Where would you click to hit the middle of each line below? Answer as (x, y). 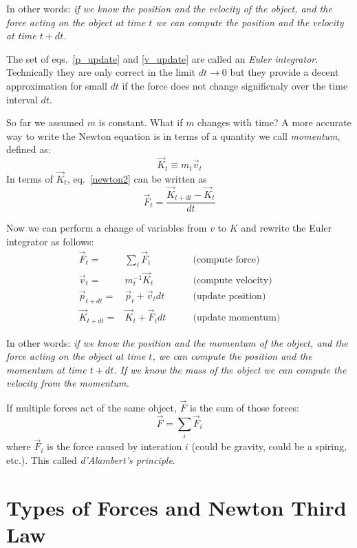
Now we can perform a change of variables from (107, 228)
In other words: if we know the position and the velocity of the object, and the (169, 8)
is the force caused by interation (115, 446)
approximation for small (57, 85)
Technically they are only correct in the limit (101, 72)
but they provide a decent (284, 72)
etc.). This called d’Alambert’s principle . (91, 460)
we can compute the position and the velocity (250, 22)
